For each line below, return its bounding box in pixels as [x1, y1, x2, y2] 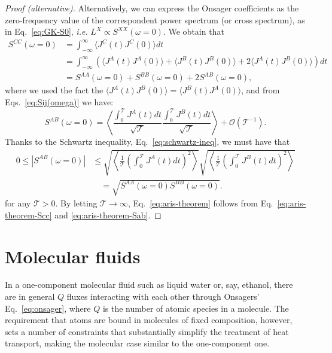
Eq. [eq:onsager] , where [5, 302, 91, 314]
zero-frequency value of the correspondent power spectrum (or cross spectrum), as [5, 13, 305, 26]
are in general [5, 290, 55, 303]
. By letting [55, 197, 98, 209]
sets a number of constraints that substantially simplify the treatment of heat [5, 325, 289, 337]
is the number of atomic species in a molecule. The [102, 302, 289, 314]
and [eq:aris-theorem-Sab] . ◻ [54, 208, 162, 221]
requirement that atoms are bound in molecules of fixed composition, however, [5, 314, 293, 326]
